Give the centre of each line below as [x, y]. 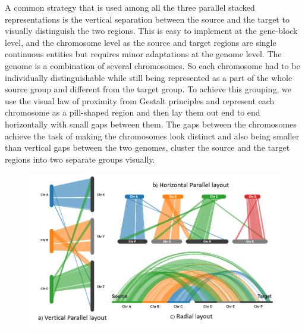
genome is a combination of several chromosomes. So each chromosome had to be [152, 65]
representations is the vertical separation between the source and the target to [147, 19]
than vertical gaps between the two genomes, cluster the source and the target [147, 147]
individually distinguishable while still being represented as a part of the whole [149, 77]
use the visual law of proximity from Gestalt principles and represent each [140, 100]
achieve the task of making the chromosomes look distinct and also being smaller [152, 136]
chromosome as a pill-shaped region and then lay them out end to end [133, 112]
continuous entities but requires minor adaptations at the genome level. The [143, 54]
